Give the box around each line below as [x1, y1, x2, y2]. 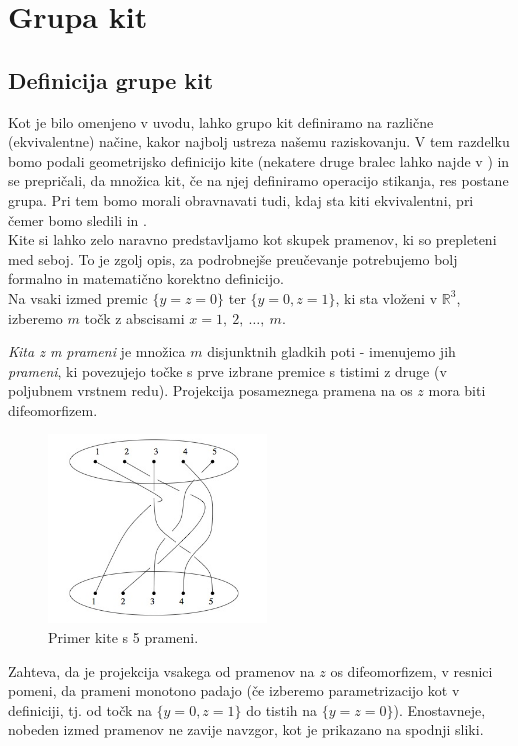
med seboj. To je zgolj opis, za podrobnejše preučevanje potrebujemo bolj [8, 248, 458, 269]
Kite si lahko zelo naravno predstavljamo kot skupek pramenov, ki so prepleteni [8, 229, 497, 250]
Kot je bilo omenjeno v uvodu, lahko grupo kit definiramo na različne [8, 111, 434, 132]
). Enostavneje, [393, 699, 486, 720]
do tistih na [246, 699, 318, 720]
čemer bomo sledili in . [8, 209, 147, 230]
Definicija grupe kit [8, 64, 214, 95]
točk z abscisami [84, 307, 185, 328]
